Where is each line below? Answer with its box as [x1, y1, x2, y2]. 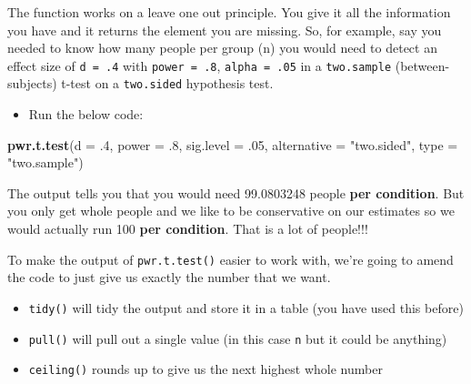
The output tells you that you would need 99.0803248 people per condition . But [7, 183, 465, 202]
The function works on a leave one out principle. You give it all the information [7, 3, 451, 21]
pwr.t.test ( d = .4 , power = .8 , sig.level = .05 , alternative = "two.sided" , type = [7, 135, 458, 154]
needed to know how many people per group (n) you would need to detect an [7, 38, 437, 57]
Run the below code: [28, 105, 144, 124]
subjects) [7, 74, 57, 93]
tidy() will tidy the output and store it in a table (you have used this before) [28, 298, 464, 317]
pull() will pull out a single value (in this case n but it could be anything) [28, 328, 447, 348]
